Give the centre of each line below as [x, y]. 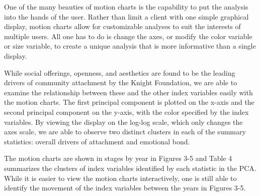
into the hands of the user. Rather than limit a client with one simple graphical [126, 16]
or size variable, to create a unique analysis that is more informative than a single [130, 46]
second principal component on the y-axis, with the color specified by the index [126, 112]
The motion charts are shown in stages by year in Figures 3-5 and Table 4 [118, 158]
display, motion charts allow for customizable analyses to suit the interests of [122, 26]
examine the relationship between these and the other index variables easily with [128, 92]
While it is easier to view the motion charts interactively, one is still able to [120, 178]
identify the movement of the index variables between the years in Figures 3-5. [125, 188]
